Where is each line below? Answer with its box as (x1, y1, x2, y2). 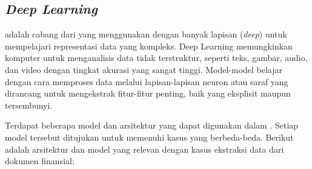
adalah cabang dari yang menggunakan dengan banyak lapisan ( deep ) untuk (5, 28, 287, 40)
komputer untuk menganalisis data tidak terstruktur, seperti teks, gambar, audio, (5, 51, 308, 64)
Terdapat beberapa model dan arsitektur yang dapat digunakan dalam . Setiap (5, 119, 299, 132)
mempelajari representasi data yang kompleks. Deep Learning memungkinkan (5, 39, 293, 52)
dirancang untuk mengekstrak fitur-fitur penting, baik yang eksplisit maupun (5, 87, 291, 100)
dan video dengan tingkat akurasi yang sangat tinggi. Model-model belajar (5, 63, 283, 75)
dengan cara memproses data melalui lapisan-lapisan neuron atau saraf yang (5, 75, 288, 88)
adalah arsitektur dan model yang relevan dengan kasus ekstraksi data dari (5, 142, 284, 155)
